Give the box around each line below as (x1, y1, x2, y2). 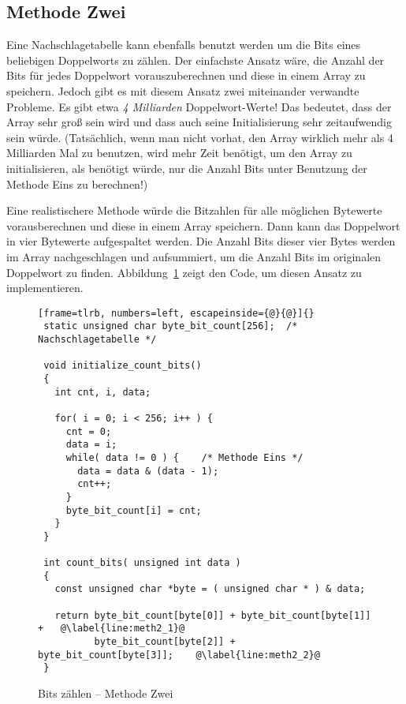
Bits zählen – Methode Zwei (38, 685, 173, 702)
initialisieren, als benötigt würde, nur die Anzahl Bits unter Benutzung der (6, 159, 367, 176)
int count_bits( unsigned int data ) (43, 557, 241, 569)
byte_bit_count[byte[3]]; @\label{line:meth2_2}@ (38, 649, 320, 661)
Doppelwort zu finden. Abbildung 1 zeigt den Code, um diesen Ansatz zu (6, 264, 362, 280)
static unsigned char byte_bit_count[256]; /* (43, 320, 298, 332)
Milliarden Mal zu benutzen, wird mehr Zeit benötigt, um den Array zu (6, 144, 352, 161)
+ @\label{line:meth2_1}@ (38, 623, 185, 635)
